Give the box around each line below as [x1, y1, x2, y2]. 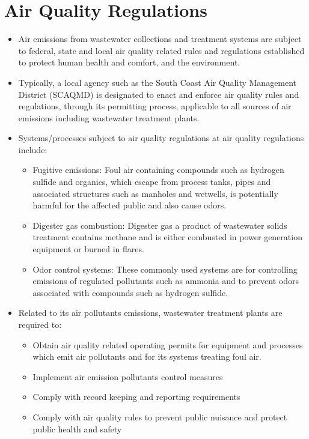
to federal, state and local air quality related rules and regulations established [18, 44, 305, 56]
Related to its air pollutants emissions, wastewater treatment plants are [18, 306, 283, 319]
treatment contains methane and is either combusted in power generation [32, 231, 302, 243]
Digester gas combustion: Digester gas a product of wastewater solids [32, 219, 287, 231]
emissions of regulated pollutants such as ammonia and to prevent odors [32, 274, 299, 287]
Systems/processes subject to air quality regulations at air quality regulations [18, 132, 304, 144]
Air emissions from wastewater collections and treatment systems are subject [18, 32, 302, 45]
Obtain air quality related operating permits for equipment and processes [32, 338, 303, 351]
